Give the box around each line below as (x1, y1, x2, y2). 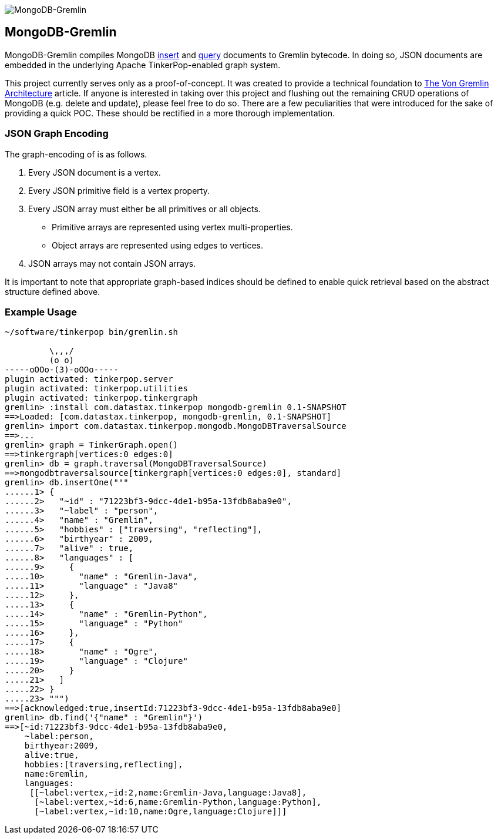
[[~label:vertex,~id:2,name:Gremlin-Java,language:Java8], (29, 788, 307, 798)
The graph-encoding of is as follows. (5, 149, 147, 159)
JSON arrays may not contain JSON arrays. (28, 258, 196, 269)
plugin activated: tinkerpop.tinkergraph (5, 393, 198, 403)
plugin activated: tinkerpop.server (5, 374, 173, 384)
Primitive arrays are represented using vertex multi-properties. (52, 222, 293, 232)
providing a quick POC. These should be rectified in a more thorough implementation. (5, 108, 335, 118)
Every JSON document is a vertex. (28, 167, 161, 177)
